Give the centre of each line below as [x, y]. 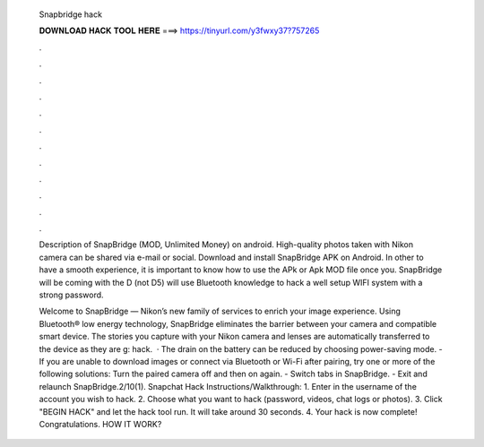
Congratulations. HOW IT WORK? [100, 424]
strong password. [71, 295]
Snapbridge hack [71, 14]
